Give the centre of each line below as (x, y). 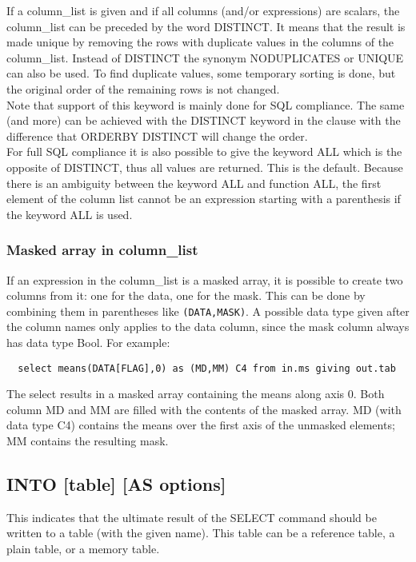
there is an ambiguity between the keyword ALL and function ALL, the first (194, 183)
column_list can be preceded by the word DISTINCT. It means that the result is (206, 26)
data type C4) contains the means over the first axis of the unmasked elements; (201, 425)
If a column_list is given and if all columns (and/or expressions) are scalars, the (203, 10)
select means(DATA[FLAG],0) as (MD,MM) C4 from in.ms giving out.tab (207, 368)
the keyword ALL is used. (70, 214)
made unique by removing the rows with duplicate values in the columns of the (200, 42)
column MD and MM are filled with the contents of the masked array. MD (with (204, 409)
